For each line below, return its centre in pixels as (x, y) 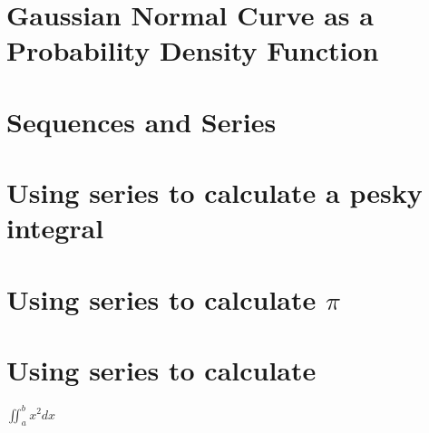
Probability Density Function (193, 50)
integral (55, 228)
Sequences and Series (141, 121)
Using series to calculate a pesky (214, 192)
